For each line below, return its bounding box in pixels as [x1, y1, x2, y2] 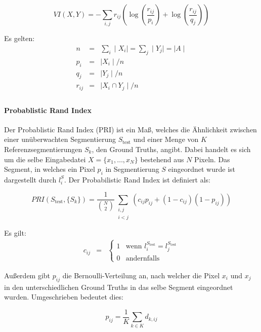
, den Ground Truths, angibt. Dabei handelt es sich [92, 143, 251, 154]
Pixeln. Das [194, 154, 230, 164]
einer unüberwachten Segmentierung [4, 134, 116, 144]
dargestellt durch [4, 174, 57, 185]
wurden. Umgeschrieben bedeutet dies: [4, 291, 123, 302]
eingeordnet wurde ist [168, 164, 235, 174]
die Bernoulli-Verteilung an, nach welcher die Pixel [62, 270, 220, 280]
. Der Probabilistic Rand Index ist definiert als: [64, 174, 211, 185]
